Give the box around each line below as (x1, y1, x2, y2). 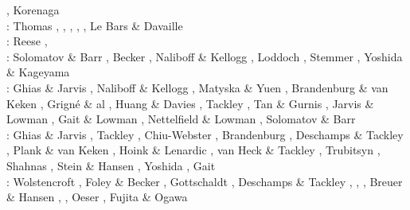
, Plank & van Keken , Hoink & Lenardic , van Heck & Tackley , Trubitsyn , (6, 142, 381, 158)
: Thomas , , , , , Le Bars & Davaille (6, 17, 183, 33)
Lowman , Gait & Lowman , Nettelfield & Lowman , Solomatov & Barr (6, 111, 356, 127)
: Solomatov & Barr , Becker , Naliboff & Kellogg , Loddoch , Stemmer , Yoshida (6, 48, 403, 64)
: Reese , (6, 33, 48, 49)
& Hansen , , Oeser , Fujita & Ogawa (6, 189, 188, 205)
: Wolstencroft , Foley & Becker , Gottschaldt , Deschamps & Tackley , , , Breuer (6, 173, 403, 189)
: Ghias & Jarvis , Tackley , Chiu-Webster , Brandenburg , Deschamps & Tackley (6, 126, 404, 142)
